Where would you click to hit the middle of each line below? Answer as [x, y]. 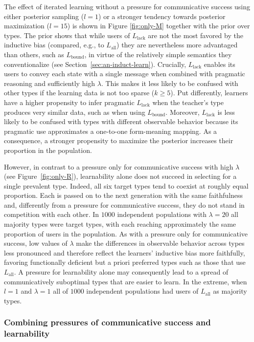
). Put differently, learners [209, 93]
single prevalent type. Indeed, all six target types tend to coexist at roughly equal [126, 185]
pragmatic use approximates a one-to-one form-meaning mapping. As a [111, 131]
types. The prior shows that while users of [67, 35]
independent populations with [162, 214]
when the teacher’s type [188, 102]
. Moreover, [183, 112]
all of [60, 291]
